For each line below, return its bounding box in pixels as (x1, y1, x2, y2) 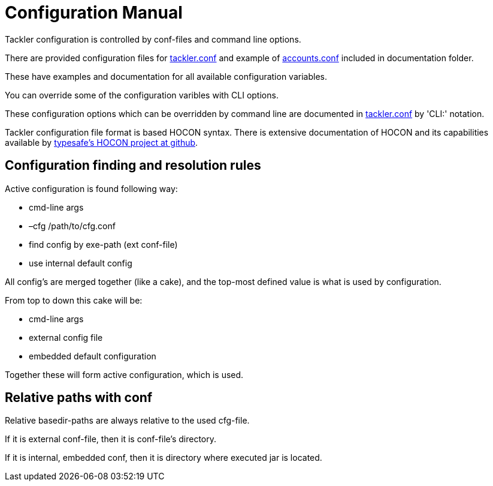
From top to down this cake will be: (5, 295, 143, 305)
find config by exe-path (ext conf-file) (29, 239, 178, 250)
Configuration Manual (5, 2, 183, 23)
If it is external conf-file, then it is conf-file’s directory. (5, 434, 217, 445)
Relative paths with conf (5, 390, 153, 406)
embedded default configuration (29, 350, 156, 361)
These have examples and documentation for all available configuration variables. (5, 71, 327, 82)
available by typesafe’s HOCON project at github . (5, 137, 198, 148)
